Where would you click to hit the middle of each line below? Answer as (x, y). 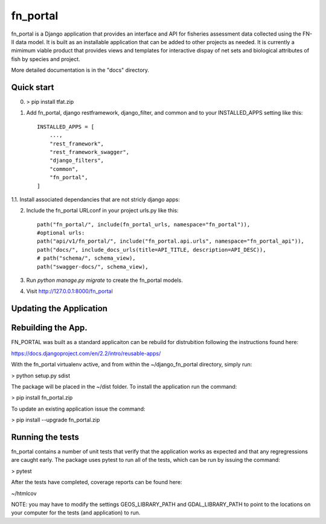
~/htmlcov (24, 493)
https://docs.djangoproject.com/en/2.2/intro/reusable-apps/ (86, 353)
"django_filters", (77, 161)
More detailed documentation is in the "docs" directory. (80, 70)
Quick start (33, 87)
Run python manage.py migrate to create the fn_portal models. (105, 280)
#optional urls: (61, 233)
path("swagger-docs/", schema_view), (93, 267)
